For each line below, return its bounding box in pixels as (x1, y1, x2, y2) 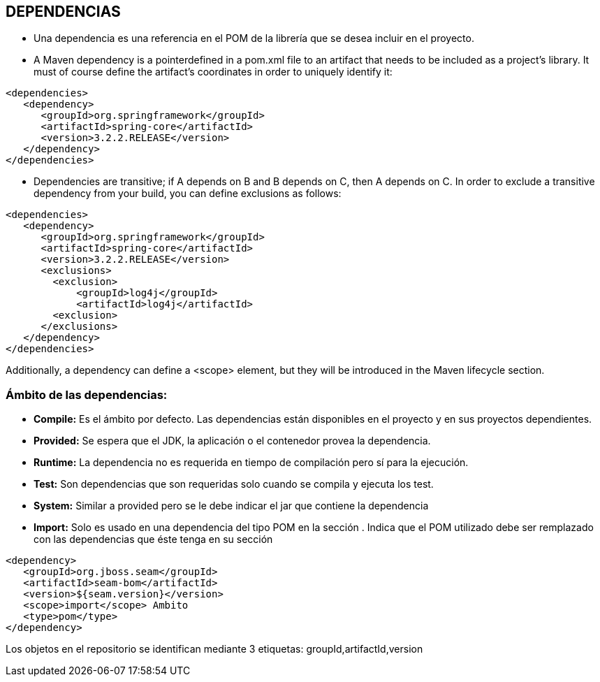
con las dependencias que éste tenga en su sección (34, 533, 273, 546)
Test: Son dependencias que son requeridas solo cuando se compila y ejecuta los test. (34, 478, 434, 491)
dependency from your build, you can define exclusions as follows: (34, 187, 342, 200)
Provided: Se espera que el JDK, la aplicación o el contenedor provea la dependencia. (34, 435, 431, 447)
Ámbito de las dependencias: (6, 387, 168, 402)
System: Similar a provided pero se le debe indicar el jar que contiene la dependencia (34, 500, 429, 512)
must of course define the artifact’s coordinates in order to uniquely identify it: (34, 66, 393, 78)
